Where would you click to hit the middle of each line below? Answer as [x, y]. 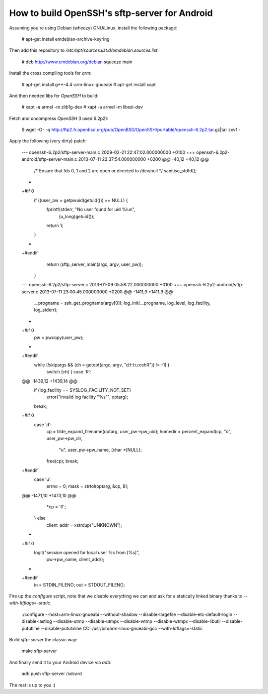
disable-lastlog [37, 621]
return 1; [55, 225]
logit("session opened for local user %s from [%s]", [87, 553]
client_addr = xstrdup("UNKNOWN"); [84, 525]
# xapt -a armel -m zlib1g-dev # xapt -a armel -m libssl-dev [82, 107]
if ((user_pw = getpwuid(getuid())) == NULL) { [81, 200]
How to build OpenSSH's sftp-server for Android [111, 13]
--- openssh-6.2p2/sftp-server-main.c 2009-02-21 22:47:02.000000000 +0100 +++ [108, 152]
